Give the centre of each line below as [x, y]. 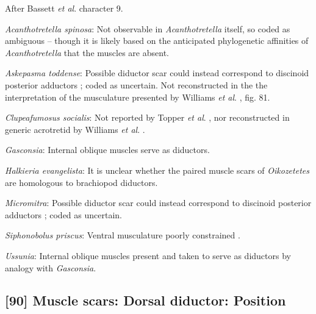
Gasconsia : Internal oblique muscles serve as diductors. [107, 150]
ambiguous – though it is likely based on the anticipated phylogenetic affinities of [157, 41]
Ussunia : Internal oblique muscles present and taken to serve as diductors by [148, 255]
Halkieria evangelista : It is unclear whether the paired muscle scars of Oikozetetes [157, 170]
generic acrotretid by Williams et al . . [75, 129]
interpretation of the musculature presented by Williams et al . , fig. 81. [138, 97]
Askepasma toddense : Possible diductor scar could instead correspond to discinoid [157, 73]
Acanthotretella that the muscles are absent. [87, 52]
